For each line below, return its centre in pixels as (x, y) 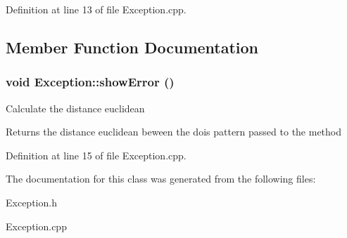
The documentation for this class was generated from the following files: (161, 179)
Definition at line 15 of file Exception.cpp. (96, 155)
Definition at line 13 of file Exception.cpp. (96, 9)
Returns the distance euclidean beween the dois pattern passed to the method (174, 132)
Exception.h (31, 202)
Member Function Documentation (132, 47)
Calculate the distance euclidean (75, 108)
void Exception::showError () (90, 82)
